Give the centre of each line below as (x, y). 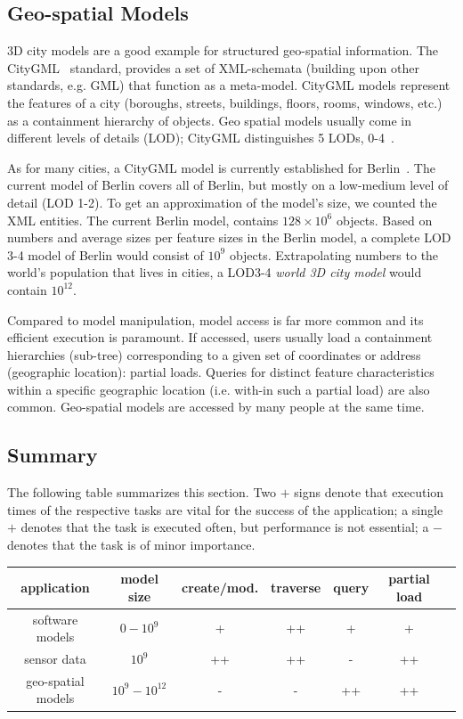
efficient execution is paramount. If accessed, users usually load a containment (220, 337)
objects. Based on (384, 220)
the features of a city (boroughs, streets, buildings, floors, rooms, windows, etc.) (225, 102)
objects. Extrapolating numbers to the (334, 254)
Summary (53, 455)
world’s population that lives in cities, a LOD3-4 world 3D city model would (215, 272)
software (55, 619)
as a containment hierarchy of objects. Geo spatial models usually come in (209, 120)
